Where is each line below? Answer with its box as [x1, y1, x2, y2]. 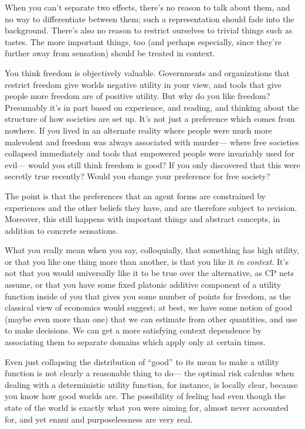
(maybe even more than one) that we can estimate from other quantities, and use [5, 312, 297, 325]
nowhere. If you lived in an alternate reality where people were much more [5, 124, 272, 136]
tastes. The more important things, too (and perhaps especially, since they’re [5, 35, 282, 47]
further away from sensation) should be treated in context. [5, 47, 215, 59]
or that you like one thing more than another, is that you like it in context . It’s [5, 255, 289, 267]
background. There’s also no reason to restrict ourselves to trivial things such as [5, 24, 293, 36]
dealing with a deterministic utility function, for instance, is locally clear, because [5, 378, 298, 390]
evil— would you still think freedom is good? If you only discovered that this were [5, 158, 300, 171]
